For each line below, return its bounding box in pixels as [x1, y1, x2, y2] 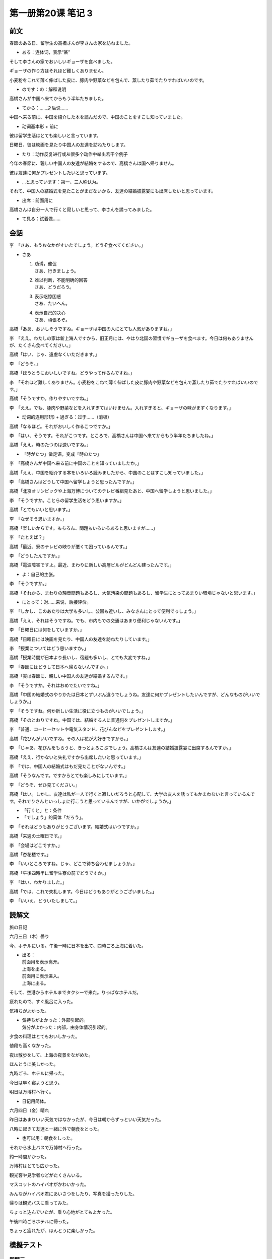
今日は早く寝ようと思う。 [9, 1079, 62, 1085]
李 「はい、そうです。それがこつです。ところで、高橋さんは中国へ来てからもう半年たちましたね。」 [9, 432, 216, 438]
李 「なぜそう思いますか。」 [9, 516, 67, 522]
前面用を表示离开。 [22, 959, 62, 965]
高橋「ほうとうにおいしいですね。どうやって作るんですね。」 [9, 370, 135, 376]
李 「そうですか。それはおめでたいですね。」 [9, 682, 102, 688]
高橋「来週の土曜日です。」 [9, 833, 64, 839]
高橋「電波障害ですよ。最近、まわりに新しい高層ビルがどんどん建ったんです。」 [9, 562, 174, 568]
